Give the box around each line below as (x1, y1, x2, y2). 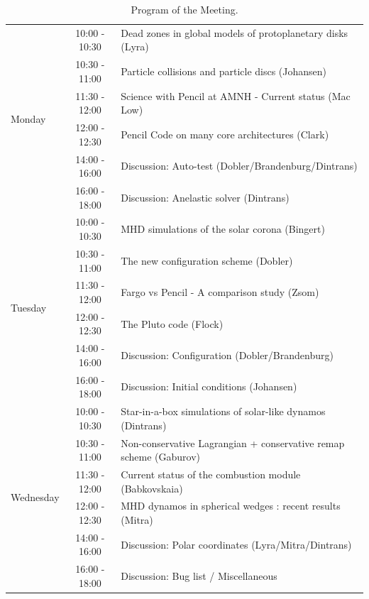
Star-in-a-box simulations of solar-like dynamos (121, 404, 326, 419)
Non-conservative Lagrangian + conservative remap (121, 435, 345, 450)
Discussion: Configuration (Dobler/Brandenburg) (121, 348, 334, 363)
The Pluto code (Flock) (121, 316, 224, 331)
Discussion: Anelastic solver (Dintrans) (121, 189, 290, 204)
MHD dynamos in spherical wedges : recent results (121, 498, 341, 513)
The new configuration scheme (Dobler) (121, 253, 293, 268)
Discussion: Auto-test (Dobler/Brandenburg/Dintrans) (121, 158, 358, 173)
